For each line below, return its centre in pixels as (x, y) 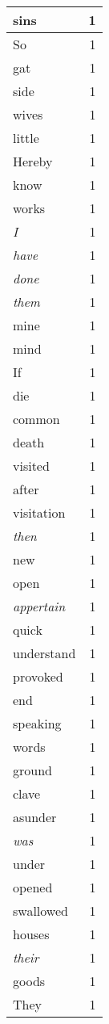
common (36, 419)
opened (33, 887)
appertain (39, 606)
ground (32, 770)
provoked (38, 676)
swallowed (40, 911)
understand (44, 653)
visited (31, 466)
